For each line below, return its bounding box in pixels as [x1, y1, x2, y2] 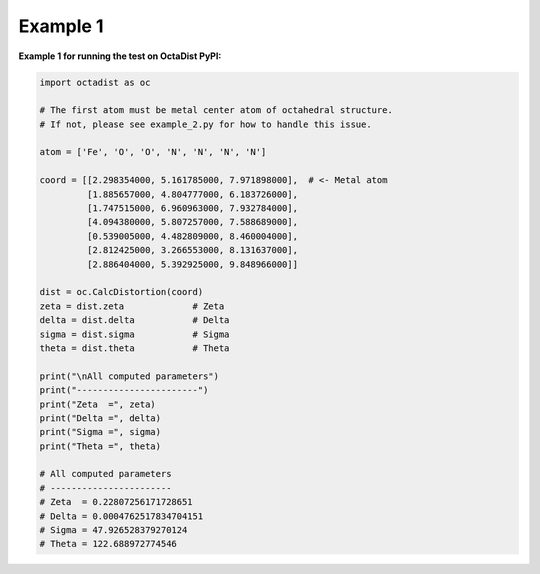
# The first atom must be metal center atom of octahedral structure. [39, 105, 394, 116]
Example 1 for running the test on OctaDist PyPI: [18, 50, 222, 62]
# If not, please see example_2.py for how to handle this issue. [39, 118, 372, 130]
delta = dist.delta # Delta [39, 315, 230, 326]
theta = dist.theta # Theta [39, 342, 230, 354]
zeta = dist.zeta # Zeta [39, 300, 225, 312]
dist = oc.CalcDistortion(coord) [39, 286, 204, 298]
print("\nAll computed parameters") [39, 370, 220, 382]
